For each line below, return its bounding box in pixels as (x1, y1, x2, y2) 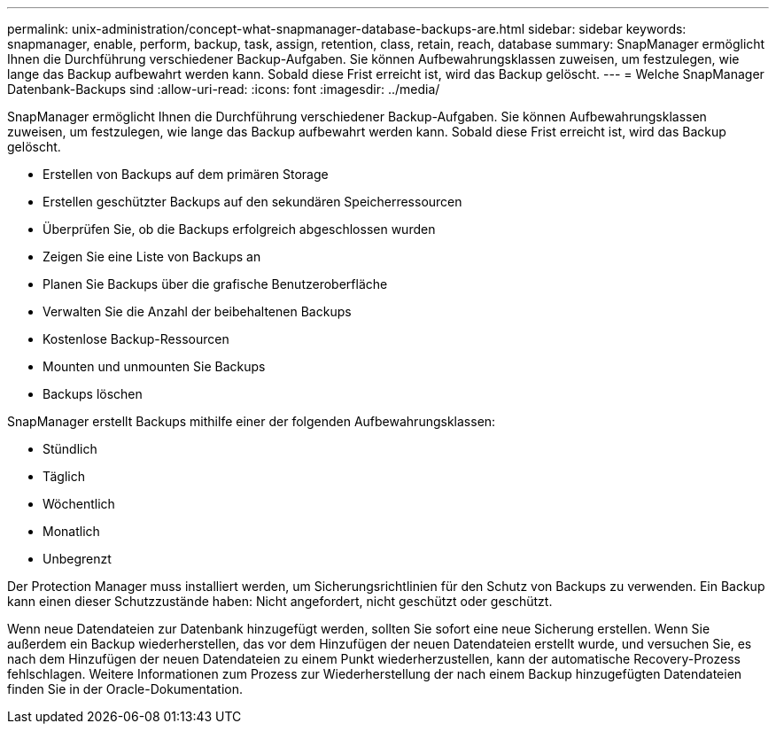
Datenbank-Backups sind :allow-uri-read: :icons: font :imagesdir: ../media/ (7, 82, 440, 97)
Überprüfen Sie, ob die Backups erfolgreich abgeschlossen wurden (43, 222, 436, 237)
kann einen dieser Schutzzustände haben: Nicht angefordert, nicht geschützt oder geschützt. (7, 594, 553, 609)
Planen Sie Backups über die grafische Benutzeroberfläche (43, 276, 388, 292)
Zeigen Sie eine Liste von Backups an (43, 249, 261, 264)
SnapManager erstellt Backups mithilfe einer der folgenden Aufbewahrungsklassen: (7, 414, 496, 429)
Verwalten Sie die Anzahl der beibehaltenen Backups (43, 304, 352, 319)
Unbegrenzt (43, 551, 112, 566)
